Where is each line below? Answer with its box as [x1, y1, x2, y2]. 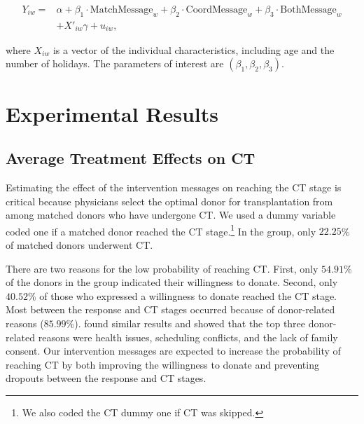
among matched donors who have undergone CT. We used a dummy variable [6, 207, 336, 222]
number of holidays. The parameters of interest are [6, 56, 224, 71]
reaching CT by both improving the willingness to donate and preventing [6, 357, 319, 371]
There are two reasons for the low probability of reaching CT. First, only [6, 261, 318, 275]
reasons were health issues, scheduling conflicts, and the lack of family [38, 329, 338, 344]
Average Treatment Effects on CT [6, 147, 255, 169]
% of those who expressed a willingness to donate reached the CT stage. [27, 288, 337, 303]
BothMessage [280, 5, 337, 15]
